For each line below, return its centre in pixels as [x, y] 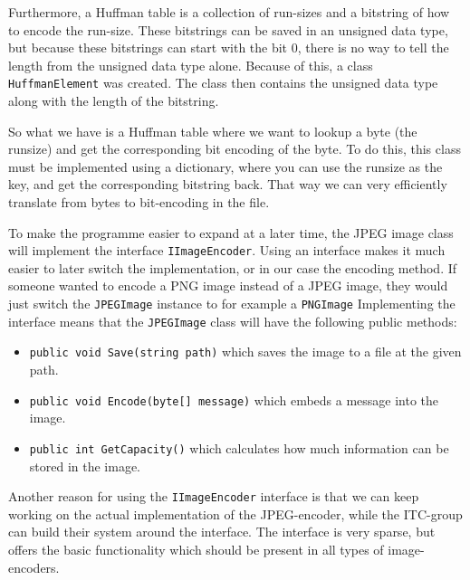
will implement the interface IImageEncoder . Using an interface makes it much [227, 250]
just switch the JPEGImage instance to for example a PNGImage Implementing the [232, 304]
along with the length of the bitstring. [114, 101]
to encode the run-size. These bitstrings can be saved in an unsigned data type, [228, 29]
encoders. [34, 567]
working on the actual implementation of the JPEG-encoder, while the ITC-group [235, 513]
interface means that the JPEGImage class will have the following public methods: [233, 321]
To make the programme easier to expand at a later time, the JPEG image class [231, 232]
